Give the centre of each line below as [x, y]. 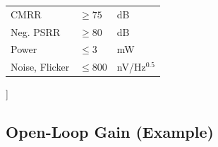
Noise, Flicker [40, 67]
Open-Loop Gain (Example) [110, 132]
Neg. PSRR [36, 31]
